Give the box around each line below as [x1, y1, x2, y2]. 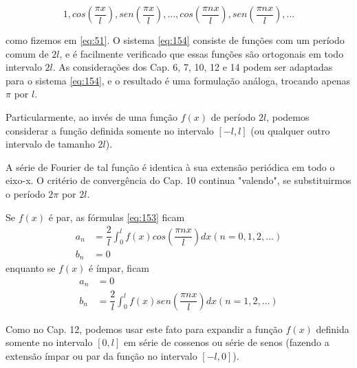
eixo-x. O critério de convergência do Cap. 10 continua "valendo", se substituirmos [6, 173, 351, 187]
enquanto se [6, 261, 56, 275]
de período [210, 109, 256, 124]
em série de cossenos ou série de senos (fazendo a [123, 335, 329, 349]
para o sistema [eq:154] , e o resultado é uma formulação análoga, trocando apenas [6, 73, 350, 87]
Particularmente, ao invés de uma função [6, 109, 178, 124]
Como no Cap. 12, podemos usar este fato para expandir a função [6, 321, 283, 336]
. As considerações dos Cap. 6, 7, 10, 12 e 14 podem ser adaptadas [52, 60, 333, 74]
